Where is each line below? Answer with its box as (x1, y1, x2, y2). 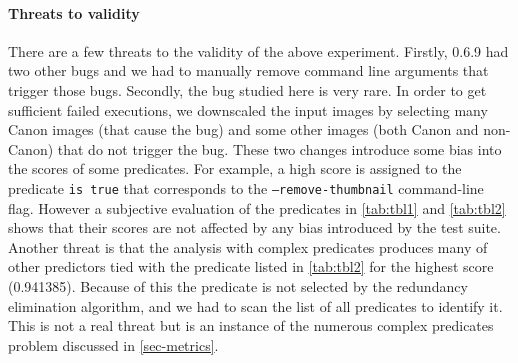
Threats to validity (8, 2, 140, 23)
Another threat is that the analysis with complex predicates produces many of (8, 236, 488, 257)
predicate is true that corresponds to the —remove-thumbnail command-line (8, 177, 484, 198)
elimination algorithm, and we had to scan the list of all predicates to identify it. (8, 295, 503, 316)
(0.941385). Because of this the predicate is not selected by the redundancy (8, 275, 468, 296)
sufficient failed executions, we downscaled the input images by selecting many (8, 99, 488, 120)
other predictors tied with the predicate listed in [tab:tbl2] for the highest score (8, 256, 494, 277)
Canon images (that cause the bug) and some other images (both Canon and (8, 119, 479, 140)
